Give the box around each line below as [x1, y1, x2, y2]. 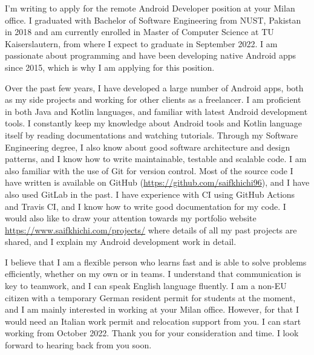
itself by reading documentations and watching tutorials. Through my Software [5, 128, 298, 141]
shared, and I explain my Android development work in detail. [5, 235, 237, 248]
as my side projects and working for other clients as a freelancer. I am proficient [5, 93, 301, 106]
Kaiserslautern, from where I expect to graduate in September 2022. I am [5, 37, 278, 50]
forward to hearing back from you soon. [5, 339, 152, 351]
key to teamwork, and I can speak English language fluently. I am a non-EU [5, 279, 287, 292]
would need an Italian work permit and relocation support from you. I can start [5, 314, 301, 327]
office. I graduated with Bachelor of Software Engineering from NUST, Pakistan [5, 13, 301, 26]
